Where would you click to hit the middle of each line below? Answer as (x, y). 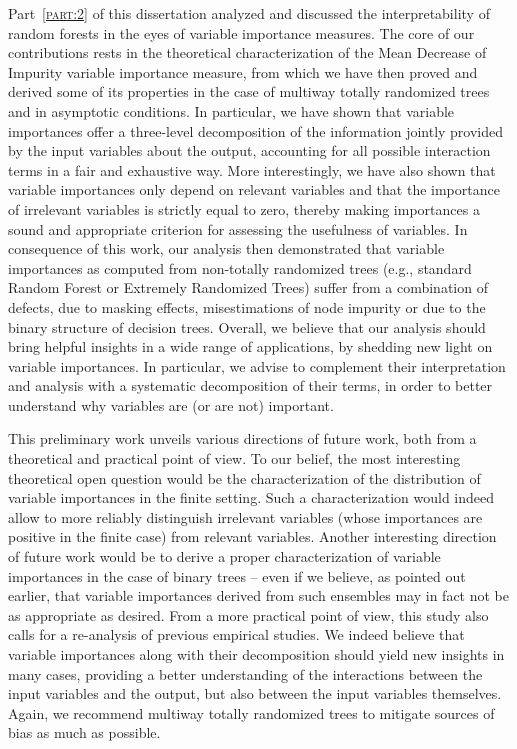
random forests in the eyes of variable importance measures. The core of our (241, 32)
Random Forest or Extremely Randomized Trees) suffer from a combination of (248, 287)
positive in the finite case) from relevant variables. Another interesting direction (252, 536)
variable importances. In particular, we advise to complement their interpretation (257, 365)
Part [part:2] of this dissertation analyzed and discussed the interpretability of (249, 13)
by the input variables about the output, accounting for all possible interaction (249, 150)
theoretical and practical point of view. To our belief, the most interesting (234, 458)
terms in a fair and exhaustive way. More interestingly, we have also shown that (252, 169)
